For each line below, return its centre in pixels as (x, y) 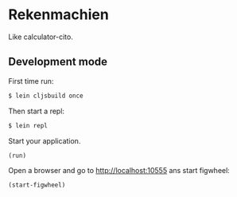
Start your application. (45, 140)
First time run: (31, 81)
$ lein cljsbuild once (46, 96)
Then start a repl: (37, 111)
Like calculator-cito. (41, 37)
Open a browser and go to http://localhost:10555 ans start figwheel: (119, 171)
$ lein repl (28, 125)
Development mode (58, 62)
